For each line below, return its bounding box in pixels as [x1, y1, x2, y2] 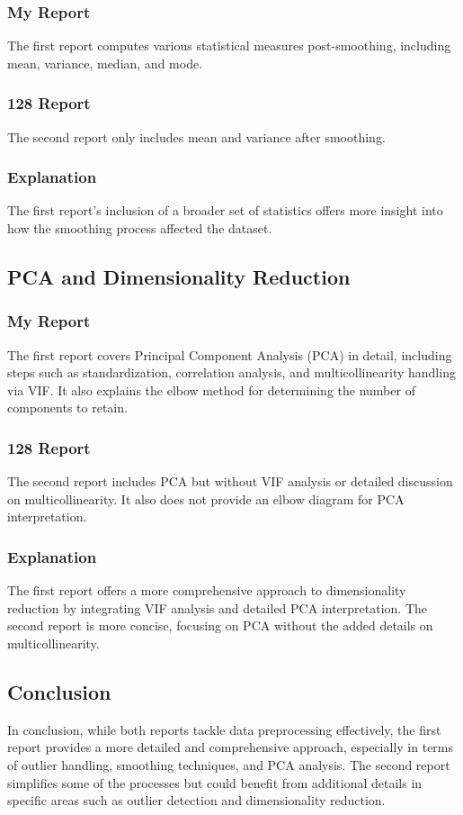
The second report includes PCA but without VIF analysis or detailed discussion [7, 472, 453, 491]
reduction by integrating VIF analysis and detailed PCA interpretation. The [7, 598, 428, 617]
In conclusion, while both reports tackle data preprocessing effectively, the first [7, 720, 441, 738]
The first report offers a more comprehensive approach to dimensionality [7, 581, 406, 600]
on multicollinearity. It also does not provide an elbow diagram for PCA [7, 489, 405, 508]
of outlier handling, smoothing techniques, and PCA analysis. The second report [7, 755, 450, 774]
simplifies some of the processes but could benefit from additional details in [7, 773, 423, 792]
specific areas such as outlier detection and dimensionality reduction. [7, 791, 386, 810]
